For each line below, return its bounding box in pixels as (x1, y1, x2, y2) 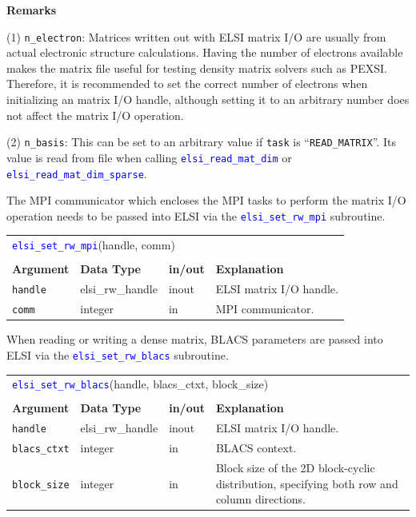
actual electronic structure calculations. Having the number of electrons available (6, 44, 403, 61)
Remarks (6, 2, 57, 18)
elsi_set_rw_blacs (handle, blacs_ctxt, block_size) (12, 376, 269, 392)
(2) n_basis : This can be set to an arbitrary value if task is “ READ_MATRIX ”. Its (6, 133, 396, 150)
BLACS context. (215, 439, 297, 456)
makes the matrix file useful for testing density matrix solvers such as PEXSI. (6, 59, 387, 76)
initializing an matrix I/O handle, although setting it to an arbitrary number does (6, 91, 410, 108)
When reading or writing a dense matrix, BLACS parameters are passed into (6, 331, 383, 348)
